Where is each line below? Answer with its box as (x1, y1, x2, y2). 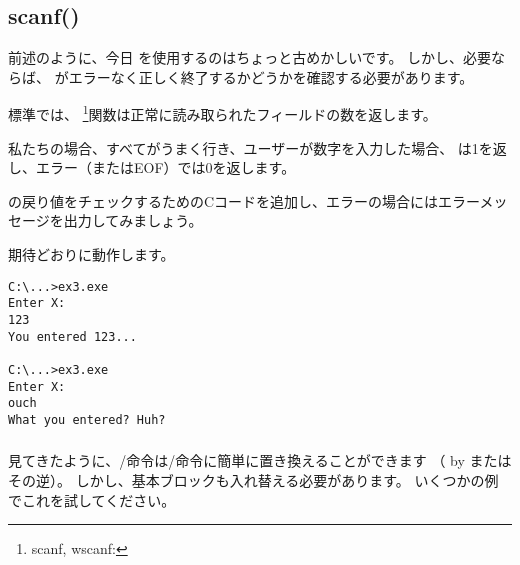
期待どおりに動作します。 (8, 244, 175, 265)
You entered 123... (8, 329, 137, 344)
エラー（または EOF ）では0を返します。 (35, 157, 296, 178)
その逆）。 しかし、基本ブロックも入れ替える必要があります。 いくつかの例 (8, 470, 499, 491)
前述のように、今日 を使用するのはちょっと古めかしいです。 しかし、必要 (8, 47, 492, 68)
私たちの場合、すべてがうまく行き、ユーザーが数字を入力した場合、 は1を (8, 137, 493, 158)
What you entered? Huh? (8, 412, 166, 427)
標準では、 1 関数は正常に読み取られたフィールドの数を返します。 (8, 101, 437, 125)
